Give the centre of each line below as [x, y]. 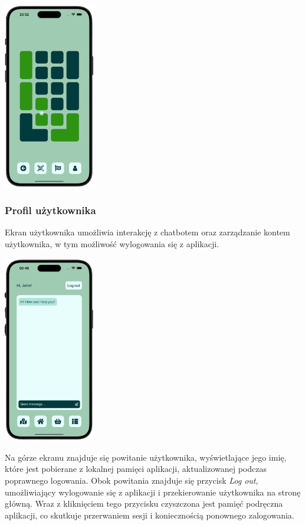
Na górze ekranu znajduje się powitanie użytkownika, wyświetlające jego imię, [146, 457]
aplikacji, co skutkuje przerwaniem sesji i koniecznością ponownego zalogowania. [150, 515]
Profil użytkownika [50, 210]
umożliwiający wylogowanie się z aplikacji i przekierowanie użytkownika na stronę [153, 492]
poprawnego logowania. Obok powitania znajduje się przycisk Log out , [132, 480]
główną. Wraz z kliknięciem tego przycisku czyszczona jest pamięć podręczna [144, 503]
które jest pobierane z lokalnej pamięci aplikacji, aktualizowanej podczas [136, 469]
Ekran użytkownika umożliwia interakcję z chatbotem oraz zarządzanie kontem [147, 232]
